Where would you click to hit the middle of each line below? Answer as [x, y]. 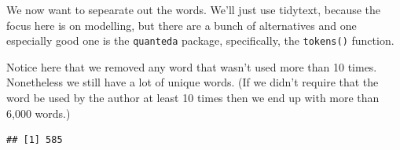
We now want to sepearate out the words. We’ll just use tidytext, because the [194, 9]
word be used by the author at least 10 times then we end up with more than [193, 98]
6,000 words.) [39, 113]
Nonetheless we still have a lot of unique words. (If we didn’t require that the [193, 82]
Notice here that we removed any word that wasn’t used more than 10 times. [192, 66]
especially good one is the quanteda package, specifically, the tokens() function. [200, 40]
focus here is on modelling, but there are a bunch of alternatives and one [182, 25]
